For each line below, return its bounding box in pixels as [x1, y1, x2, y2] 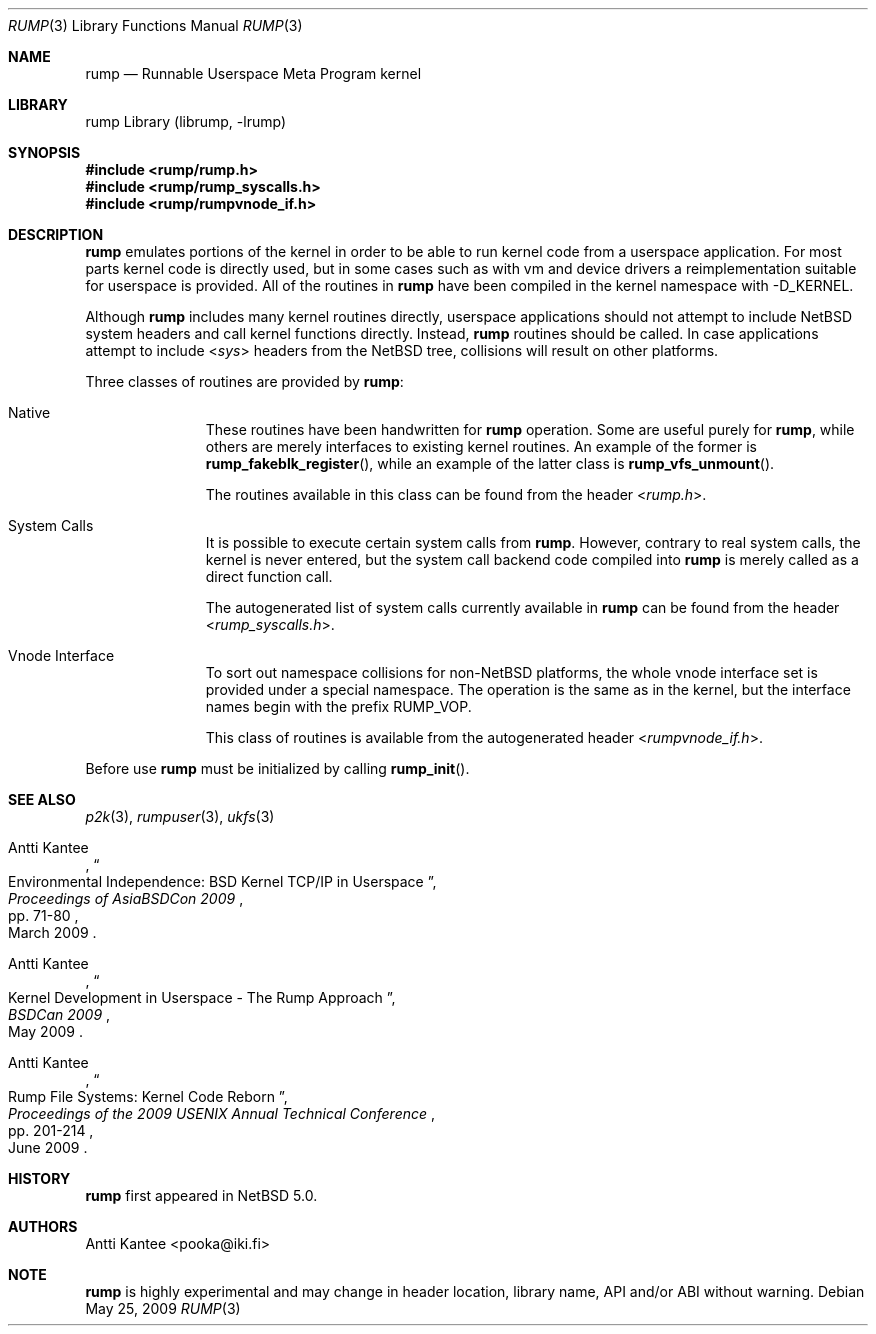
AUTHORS [8, 1218, 78, 1235]
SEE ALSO [8, 791, 76, 808]
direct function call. [205, 568, 333, 585]
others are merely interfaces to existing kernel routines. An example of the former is [205, 438, 757, 455]
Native [8, 404, 51, 421]
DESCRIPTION [8, 226, 104, 243]
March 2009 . [8, 924, 97, 941]
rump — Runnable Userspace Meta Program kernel [85, 65, 422, 82]
